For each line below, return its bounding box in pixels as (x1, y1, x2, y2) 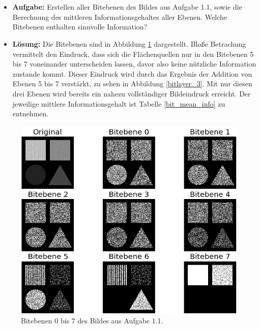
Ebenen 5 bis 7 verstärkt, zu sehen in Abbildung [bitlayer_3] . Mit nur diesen (12, 78, 252, 89)
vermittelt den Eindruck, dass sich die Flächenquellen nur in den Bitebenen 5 (12, 48, 254, 59)
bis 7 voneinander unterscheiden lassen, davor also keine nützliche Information (12, 58, 256, 69)
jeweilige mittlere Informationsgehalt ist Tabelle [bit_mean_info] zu (12, 98, 225, 109)
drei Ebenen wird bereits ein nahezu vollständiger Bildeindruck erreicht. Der (12, 88, 251, 98)
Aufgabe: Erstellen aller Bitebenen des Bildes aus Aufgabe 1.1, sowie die (12, 2, 242, 12)
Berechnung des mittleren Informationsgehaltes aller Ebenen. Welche (12, 11, 227, 22)
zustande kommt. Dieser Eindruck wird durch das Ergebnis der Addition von (12, 68, 252, 79)
